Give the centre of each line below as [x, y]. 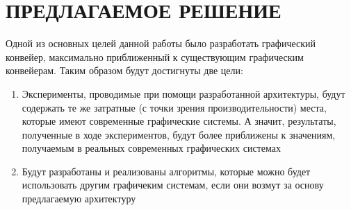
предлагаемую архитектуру [79, 199]
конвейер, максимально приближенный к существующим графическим [155, 56]
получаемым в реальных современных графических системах [151, 148]
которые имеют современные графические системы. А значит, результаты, [179, 121]
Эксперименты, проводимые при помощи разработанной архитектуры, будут [183, 93]
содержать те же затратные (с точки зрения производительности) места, [174, 107]
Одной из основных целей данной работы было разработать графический [161, 43]
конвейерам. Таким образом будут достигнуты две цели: [124, 70]
